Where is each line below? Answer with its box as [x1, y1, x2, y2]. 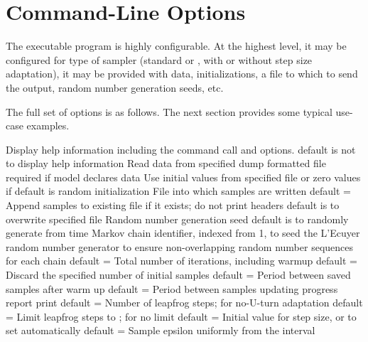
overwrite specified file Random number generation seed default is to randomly [6, 211, 349, 226]
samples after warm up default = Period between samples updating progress [6, 281, 338, 296]
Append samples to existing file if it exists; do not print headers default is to [6, 198, 340, 213]
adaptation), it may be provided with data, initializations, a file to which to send [6, 66, 358, 81]
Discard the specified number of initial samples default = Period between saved [6, 267, 351, 282]
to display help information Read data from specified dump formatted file [6, 156, 326, 171]
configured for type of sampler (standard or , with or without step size [6, 52, 313, 67]
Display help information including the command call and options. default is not [6, 141, 356, 156]
